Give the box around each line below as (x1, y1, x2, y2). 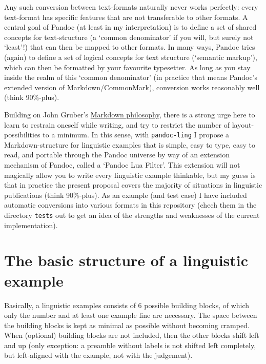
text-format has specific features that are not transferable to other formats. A (4, 11, 248, 22)
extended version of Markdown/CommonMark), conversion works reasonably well (4, 82, 260, 92)
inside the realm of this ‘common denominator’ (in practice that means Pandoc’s (4, 72, 258, 83)
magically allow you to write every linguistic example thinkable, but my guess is (4, 169, 256, 180)
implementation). (4, 219, 58, 230)
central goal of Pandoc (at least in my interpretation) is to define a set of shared (4, 22, 257, 32)
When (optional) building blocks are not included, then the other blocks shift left (4, 330, 259, 340)
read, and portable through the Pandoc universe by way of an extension (4, 149, 230, 160)
